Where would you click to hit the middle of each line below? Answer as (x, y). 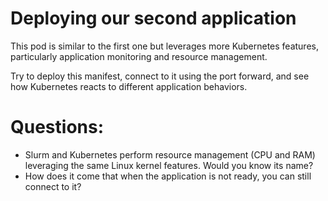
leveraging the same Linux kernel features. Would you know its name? (169, 165)
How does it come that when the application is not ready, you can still (168, 176)
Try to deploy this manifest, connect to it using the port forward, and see (160, 76)
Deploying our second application (153, 18)
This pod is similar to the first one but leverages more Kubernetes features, (164, 46)
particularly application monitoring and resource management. (139, 56)
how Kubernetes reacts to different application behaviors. (129, 86)
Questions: (57, 127)
